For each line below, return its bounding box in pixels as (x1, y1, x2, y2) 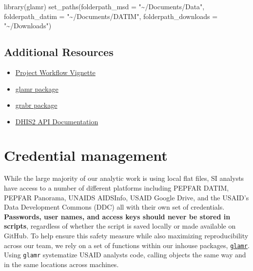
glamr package (15, 83, 58, 94)
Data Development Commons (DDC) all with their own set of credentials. (4, 202, 225, 212)
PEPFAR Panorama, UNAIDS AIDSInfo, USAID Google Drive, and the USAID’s (4, 192, 249, 202)
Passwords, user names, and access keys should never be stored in (4, 211, 231, 221)
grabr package (15, 100, 58, 110)
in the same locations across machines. (4, 259, 119, 269)
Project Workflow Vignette (15, 67, 96, 77)
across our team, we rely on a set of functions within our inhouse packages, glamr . (4, 240, 250, 250)
